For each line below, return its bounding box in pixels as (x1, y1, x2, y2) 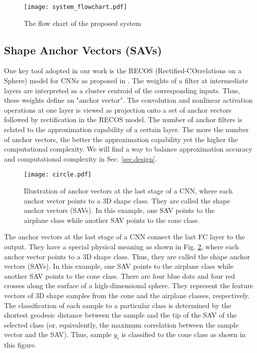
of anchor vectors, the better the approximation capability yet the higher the (4, 134, 238, 144)
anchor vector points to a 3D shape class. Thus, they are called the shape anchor (4, 251, 251, 261)
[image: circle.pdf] (24, 171, 92, 178)
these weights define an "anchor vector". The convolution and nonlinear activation (4, 95, 253, 105)
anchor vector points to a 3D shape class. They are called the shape (24, 195, 230, 205)
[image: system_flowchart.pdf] (24, 3, 127, 10)
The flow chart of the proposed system (24, 17, 141, 28)
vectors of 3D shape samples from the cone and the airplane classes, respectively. (4, 290, 250, 300)
